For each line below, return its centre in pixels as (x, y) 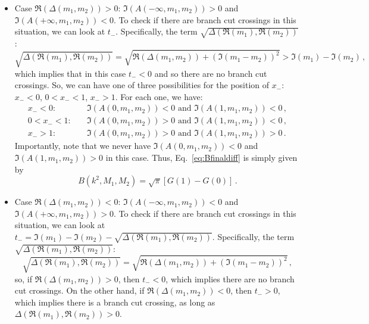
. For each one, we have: (159, 96)
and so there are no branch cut (211, 73)
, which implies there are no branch (230, 278)
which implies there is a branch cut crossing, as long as (115, 302)
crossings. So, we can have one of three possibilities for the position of (142, 85)
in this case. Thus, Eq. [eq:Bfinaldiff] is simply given (201, 158)
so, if (24, 278)
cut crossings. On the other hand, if (79, 290)
